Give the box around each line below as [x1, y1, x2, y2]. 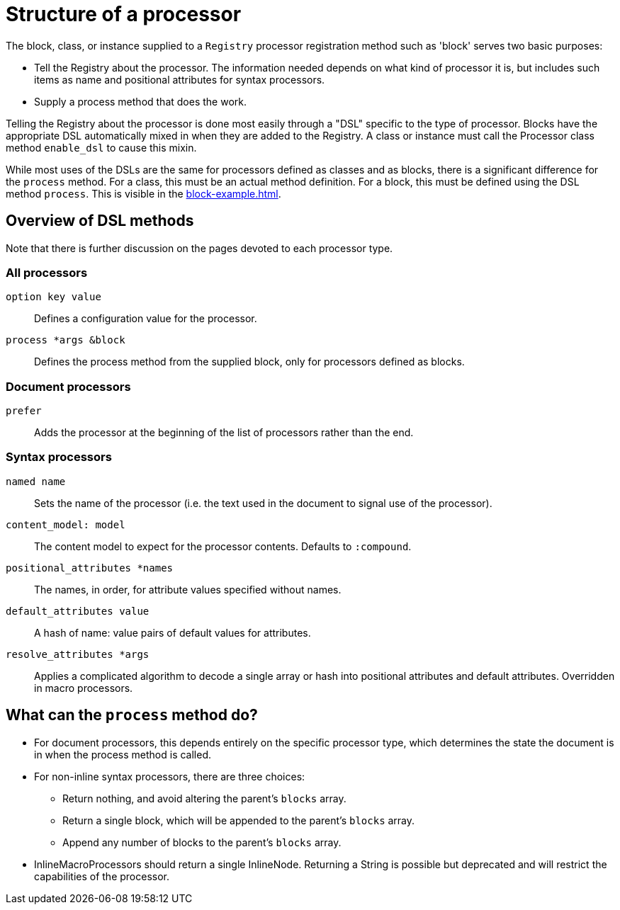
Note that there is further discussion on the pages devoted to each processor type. [6, 241, 393, 254]
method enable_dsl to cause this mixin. [6, 141, 197, 154]
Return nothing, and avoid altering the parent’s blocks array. [62, 792, 346, 804]
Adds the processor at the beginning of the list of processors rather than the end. [34, 426, 414, 439]
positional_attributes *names [6, 562, 174, 574]
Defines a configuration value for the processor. [34, 312, 257, 325]
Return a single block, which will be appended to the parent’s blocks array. [62, 814, 415, 826]
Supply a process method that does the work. [34, 95, 247, 108]
